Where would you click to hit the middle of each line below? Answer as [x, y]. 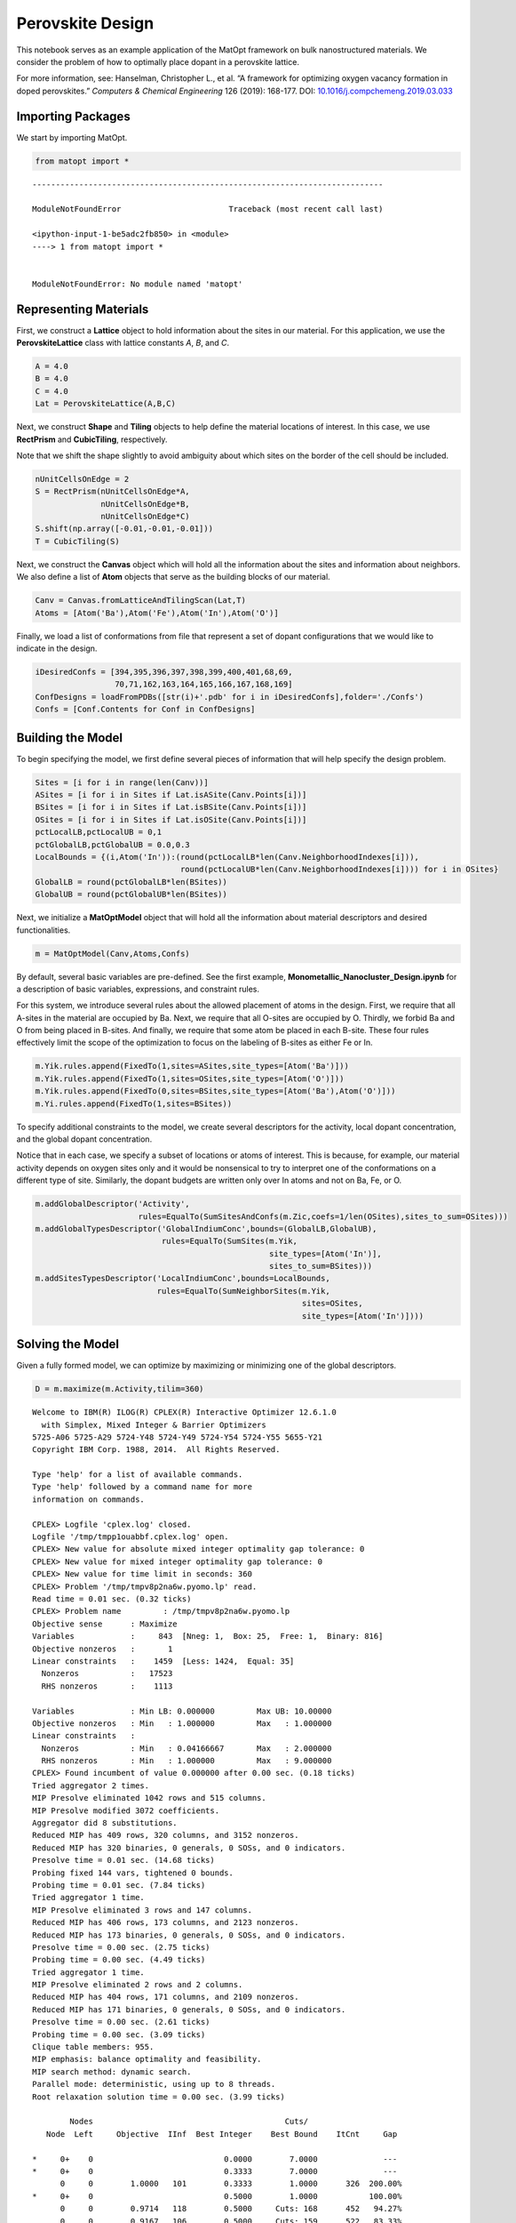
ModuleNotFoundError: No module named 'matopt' [138, 284]
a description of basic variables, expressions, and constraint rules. [138, 989]
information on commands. [89, 1499]
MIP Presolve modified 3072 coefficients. [126, 1810]
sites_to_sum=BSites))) [321, 1266]
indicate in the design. [57, 648]
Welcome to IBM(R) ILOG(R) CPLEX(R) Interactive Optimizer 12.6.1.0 [184, 1412]
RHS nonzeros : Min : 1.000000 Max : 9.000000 [187, 1761]
